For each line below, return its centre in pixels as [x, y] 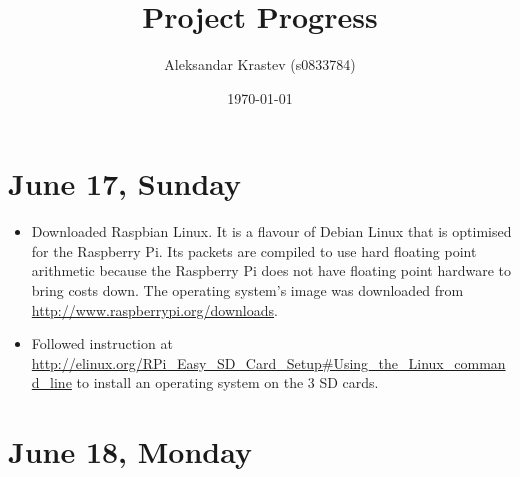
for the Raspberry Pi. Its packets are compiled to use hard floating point [254, 250]
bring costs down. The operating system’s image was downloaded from [247, 290]
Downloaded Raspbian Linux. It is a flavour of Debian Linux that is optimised [271, 231]
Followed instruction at [102, 343]
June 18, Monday [130, 451]
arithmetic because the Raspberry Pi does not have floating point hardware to [271, 270]
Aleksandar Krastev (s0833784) [260, 64]
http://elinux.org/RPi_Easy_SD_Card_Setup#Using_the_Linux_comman [268, 362]
